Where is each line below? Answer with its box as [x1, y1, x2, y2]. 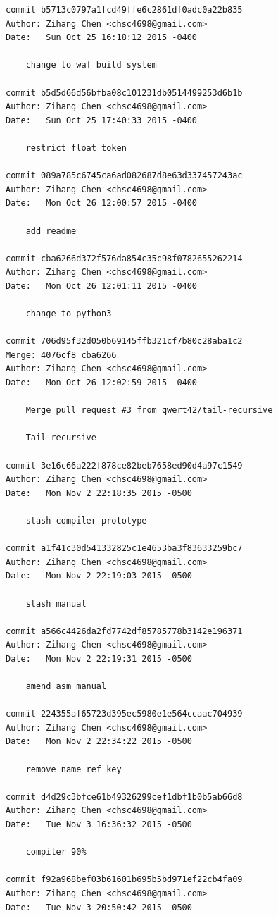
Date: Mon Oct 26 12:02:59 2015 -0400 [6, 378, 198, 388]
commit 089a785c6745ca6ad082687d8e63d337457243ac [6, 171, 243, 181]
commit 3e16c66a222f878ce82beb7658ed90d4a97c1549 [6, 460, 243, 471]
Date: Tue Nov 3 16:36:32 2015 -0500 [6, 819, 192, 830]
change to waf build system [25, 60, 157, 70]
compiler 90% [25, 847, 87, 858]
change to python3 [25, 309, 112, 319]
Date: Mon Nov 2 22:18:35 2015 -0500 [6, 488, 192, 498]
